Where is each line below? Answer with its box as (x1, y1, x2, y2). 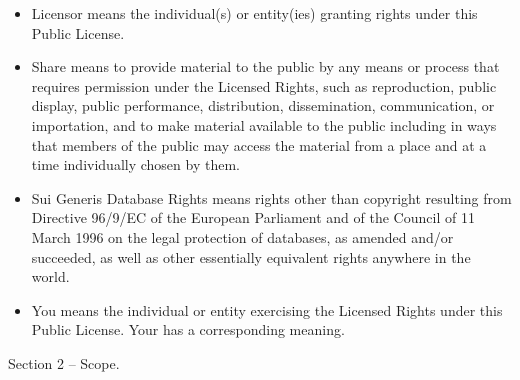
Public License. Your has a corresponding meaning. (31, 319, 345, 340)
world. (31, 266, 70, 287)
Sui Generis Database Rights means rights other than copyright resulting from (31, 187, 512, 208)
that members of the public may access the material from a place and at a (31, 134, 487, 155)
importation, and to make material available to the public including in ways (31, 114, 497, 135)
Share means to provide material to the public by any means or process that (31, 56, 500, 77)
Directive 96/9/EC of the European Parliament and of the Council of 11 (31, 207, 475, 228)
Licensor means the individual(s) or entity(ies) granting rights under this (31, 3, 478, 23)
